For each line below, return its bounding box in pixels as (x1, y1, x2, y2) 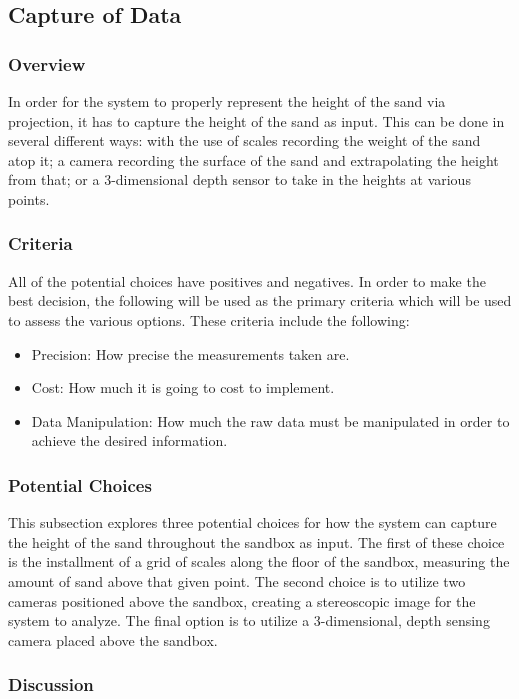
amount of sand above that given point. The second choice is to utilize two (8, 570, 466, 591)
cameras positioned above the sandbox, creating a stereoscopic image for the (8, 590, 476, 611)
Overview (8, 51, 86, 76)
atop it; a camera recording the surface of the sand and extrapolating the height (8, 149, 499, 170)
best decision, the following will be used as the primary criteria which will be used (8, 290, 512, 311)
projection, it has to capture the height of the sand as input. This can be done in (8, 110, 505, 131)
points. (8, 188, 50, 209)
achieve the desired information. (31, 430, 228, 451)
